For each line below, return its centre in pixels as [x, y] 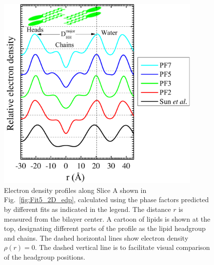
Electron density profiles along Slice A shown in [75, 190]
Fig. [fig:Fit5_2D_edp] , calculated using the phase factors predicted [107, 199]
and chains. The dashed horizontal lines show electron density [96, 237]
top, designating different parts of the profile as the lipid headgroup [105, 228]
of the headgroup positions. [45, 256]
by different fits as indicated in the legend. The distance [88, 209]
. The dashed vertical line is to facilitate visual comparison [122, 247]
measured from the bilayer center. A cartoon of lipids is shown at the [107, 218]
